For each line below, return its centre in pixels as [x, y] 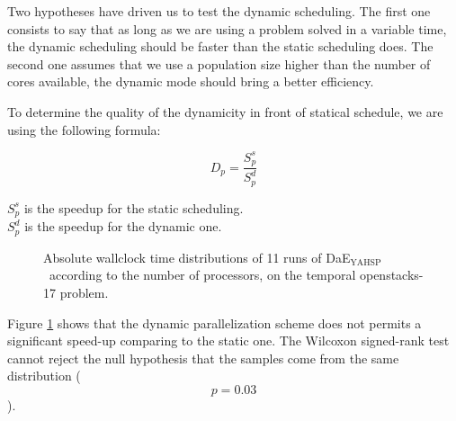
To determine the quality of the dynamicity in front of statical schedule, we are [225, 111]
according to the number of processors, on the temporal [202, 275]
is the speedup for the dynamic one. [123, 226]
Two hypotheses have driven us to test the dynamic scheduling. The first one [219, 11]
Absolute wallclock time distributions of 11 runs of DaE [197, 257]
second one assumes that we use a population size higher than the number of [219, 63]
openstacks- [391, 275]
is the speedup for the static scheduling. [134, 207]
